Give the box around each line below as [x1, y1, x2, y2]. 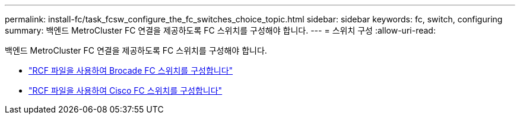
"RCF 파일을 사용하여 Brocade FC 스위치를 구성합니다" [28, 65, 233, 75]
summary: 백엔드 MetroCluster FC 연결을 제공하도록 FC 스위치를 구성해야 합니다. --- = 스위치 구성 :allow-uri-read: [5, 25, 436, 35]
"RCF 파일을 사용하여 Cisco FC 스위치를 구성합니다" [28, 85, 223, 95]
